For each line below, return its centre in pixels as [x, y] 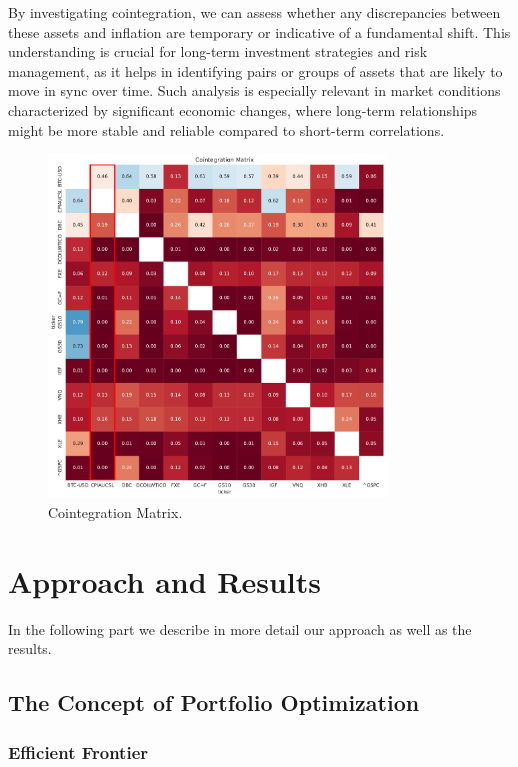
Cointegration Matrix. [115, 511]
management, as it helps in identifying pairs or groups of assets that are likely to [255, 70]
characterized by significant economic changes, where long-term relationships [243, 109]
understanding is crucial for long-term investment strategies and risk [218, 51]
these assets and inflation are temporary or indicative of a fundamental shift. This [259, 31]
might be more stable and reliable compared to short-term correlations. [226, 129]
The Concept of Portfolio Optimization [214, 702]
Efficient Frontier [78, 751]
